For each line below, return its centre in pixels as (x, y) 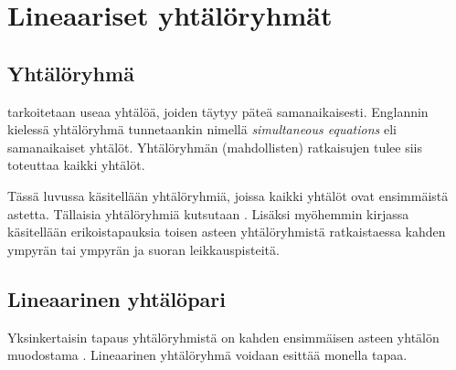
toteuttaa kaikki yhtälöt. (76, 165)
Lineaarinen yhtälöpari (117, 298)
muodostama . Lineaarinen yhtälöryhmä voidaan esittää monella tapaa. (207, 355)
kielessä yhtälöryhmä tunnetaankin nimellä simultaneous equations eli (202, 129)
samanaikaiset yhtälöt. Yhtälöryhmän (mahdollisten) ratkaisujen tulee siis (215, 147)
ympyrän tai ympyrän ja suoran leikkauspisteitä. (143, 249)
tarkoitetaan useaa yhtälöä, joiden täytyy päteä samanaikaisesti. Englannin (218, 111)
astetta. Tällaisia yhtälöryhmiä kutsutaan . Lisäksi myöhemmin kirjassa (208, 213)
